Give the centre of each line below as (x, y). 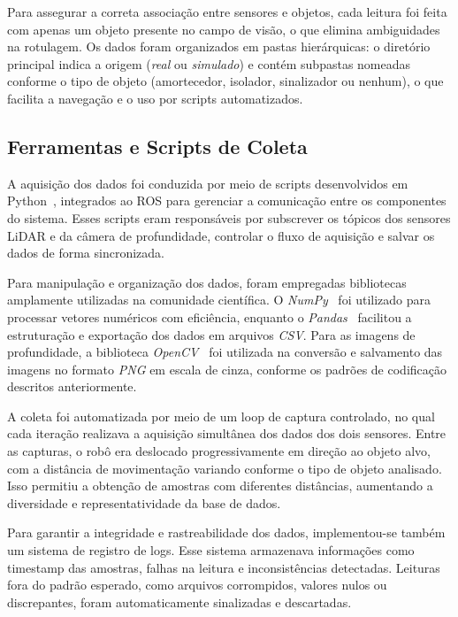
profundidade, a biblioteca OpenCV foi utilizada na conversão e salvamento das (225, 352)
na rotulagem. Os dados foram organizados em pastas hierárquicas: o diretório (219, 46)
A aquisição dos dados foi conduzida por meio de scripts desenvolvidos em (208, 183)
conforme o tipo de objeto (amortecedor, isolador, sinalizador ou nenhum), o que (225, 81)
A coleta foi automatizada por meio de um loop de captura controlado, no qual (221, 416)
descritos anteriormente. (72, 386)
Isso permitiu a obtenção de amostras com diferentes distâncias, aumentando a (220, 486)
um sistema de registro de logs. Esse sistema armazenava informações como (211, 550)
